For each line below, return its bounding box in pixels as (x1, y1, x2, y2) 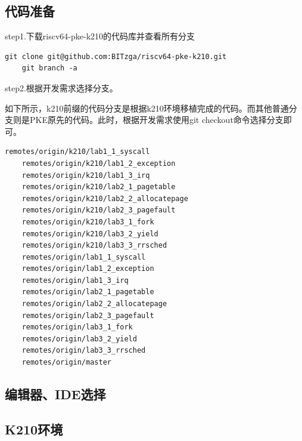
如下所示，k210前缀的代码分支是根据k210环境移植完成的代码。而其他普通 (5, 101, 289, 114)
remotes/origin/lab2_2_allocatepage (21, 300, 167, 309)
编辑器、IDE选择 (5, 385, 106, 403)
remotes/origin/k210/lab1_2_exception (21, 159, 176, 168)
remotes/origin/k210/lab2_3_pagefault (21, 206, 176, 215)
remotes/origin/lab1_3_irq (21, 276, 129, 285)
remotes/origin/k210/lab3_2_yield (21, 229, 158, 238)
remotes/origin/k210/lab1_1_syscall (5, 147, 150, 156)
